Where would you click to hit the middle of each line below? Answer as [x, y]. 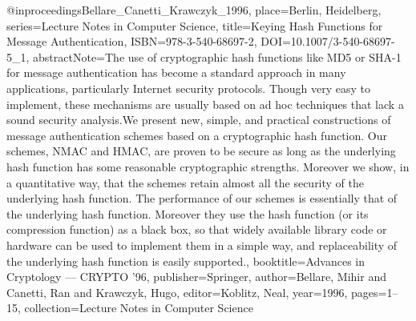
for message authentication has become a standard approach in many [176, 72]
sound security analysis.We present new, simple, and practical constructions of [199, 120]
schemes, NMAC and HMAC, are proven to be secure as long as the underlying [201, 151]
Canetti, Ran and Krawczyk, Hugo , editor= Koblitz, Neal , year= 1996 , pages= [197, 292]
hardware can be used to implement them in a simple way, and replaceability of [202, 245]
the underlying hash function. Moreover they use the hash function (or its [188, 213]
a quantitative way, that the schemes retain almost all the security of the [186, 182]
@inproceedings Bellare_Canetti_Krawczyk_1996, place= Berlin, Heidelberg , [194, 10]
